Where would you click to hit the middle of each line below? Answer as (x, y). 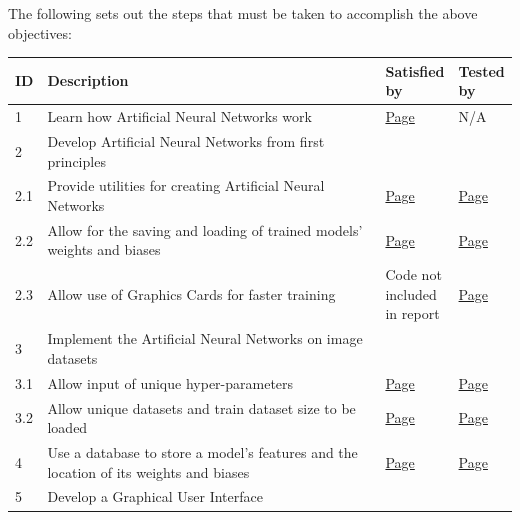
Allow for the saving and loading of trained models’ (205, 229)
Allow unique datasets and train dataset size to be (201, 407)
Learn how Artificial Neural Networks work (179, 116)
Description (88, 80)
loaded (67, 427)
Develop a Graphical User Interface (155, 496)
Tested (481, 70)
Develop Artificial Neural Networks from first (186, 140)
